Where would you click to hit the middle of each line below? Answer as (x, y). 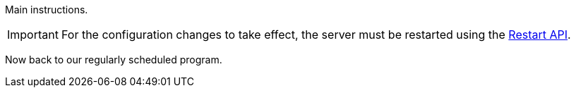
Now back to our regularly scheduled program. (114, 60)
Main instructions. (47, 10)
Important (33, 35)
